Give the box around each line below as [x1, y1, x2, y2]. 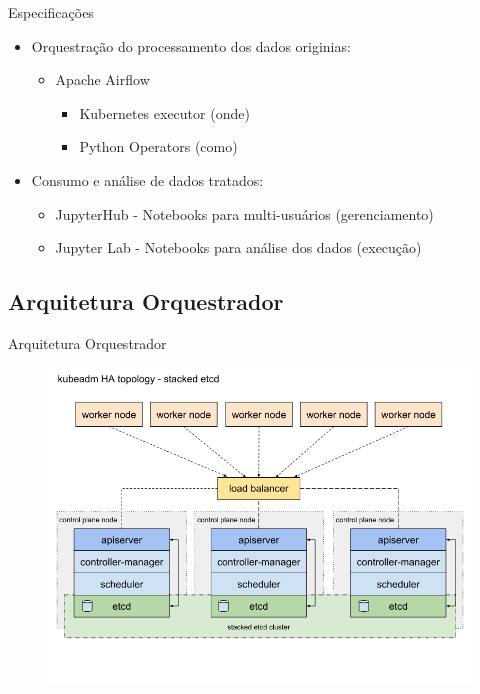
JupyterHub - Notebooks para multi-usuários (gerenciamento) [55, 203, 434, 224]
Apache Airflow [55, 69, 150, 90]
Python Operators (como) [79, 136, 238, 157]
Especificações [8, 2, 94, 22]
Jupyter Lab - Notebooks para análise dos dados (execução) [55, 237, 422, 258]
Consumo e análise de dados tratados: [31, 169, 264, 190]
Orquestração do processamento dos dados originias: [31, 35, 351, 56]
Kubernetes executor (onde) [79, 102, 250, 123]
